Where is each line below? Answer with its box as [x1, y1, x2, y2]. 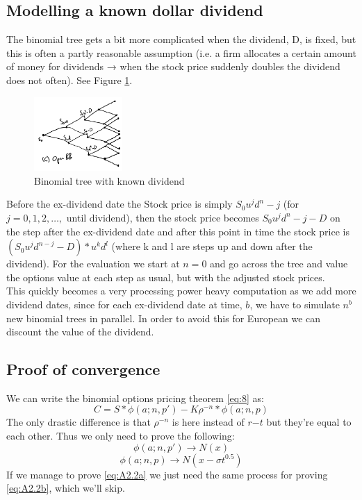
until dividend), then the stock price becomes [66, 210, 259, 224]
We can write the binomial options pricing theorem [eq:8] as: [6, 390, 264, 405]
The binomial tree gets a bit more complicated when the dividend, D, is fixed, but [6, 32, 356, 47]
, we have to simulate [249, 297, 340, 311]
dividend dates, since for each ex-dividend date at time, [6, 297, 242, 311]
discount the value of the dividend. [6, 324, 154, 339]
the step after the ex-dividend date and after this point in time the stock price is [6, 224, 349, 238]
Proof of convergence [6, 358, 161, 380]
